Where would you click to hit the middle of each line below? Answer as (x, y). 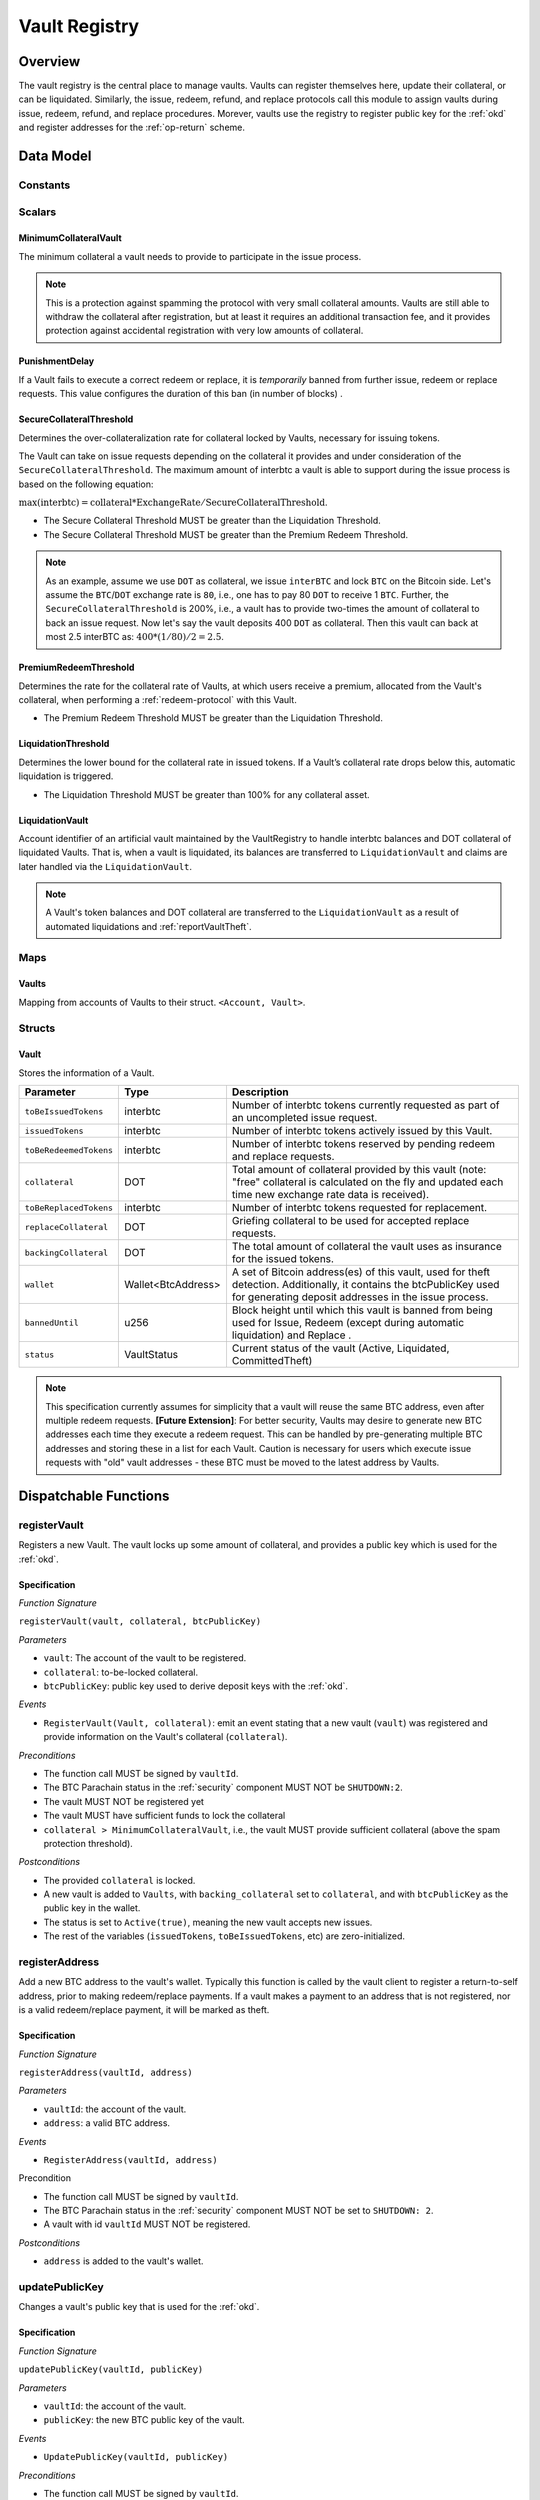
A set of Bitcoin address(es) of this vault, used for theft (360, 1272)
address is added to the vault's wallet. (123, 2261)
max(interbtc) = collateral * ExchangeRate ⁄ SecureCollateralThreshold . (173, 502)
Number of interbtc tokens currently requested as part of (365, 1105)
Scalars (37, 212)
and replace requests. (283, 1157)
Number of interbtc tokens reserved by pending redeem (363, 1144)
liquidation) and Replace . (291, 1335)
